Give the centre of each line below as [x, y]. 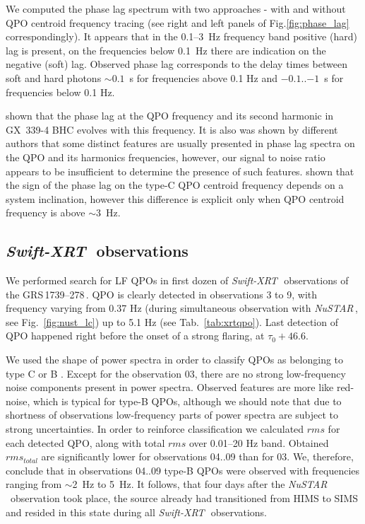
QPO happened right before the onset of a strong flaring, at [135, 336]
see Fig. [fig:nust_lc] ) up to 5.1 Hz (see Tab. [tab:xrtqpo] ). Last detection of [172, 321]
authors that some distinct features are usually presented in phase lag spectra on [180, 143]
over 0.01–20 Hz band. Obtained [259, 442]
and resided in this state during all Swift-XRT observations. [137, 512]
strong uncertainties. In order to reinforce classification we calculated [155, 429]
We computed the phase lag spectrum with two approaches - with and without [176, 8]
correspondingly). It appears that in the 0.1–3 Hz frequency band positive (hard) [181, 36]
